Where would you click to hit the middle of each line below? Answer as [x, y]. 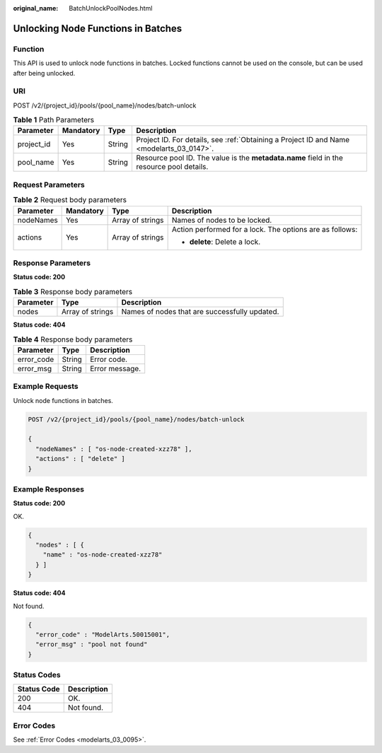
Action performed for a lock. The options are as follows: [265, 229]
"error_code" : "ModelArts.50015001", [103, 634]
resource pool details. [172, 167]
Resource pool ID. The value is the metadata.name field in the [239, 158]
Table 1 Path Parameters [54, 120]
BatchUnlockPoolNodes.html [111, 8]
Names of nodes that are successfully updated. [200, 312]
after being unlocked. [44, 73]
